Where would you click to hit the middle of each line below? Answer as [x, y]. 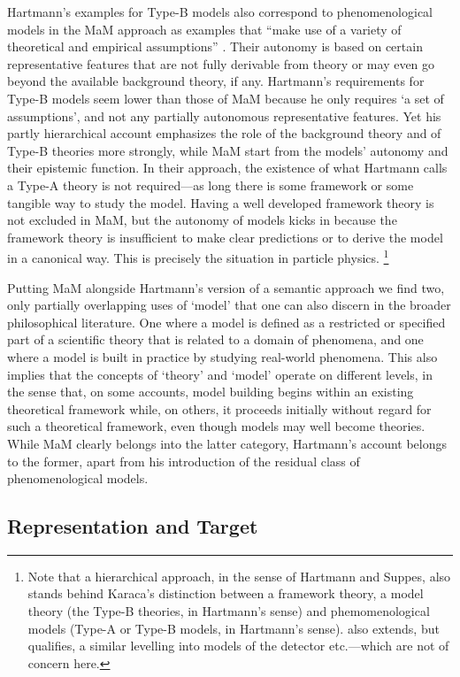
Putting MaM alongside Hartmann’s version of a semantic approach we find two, [226, 287]
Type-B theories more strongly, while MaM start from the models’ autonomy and [228, 150]
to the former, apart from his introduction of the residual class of [184, 461]
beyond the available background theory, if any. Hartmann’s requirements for [216, 81]
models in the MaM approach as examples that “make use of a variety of [204, 29]
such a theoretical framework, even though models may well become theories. [216, 426]
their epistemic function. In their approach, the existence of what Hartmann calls [227, 168]
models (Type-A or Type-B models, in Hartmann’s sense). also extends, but [234, 628]
